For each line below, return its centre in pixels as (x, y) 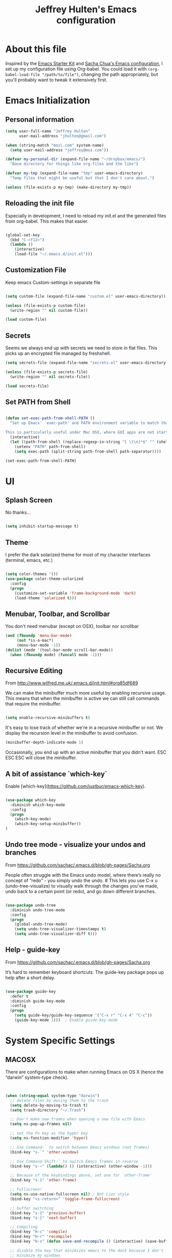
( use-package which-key (31, 800)
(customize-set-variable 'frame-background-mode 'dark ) (76, 593)
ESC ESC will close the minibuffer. (41, 758)
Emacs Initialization (48, 101)
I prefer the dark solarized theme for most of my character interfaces (78, 555)
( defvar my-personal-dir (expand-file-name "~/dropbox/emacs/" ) (75, 159)
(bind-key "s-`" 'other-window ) (45, 1152)
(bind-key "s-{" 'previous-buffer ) (48, 1213)
